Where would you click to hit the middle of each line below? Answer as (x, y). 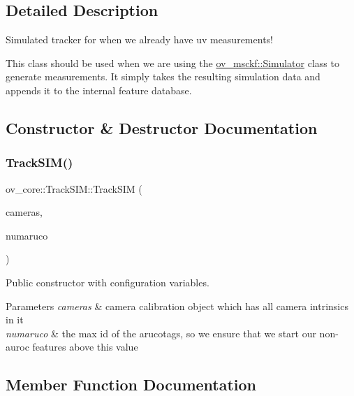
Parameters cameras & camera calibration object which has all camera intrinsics (177, 306)
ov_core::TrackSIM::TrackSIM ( (74, 188)
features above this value (85, 347)
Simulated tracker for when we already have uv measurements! (139, 39)
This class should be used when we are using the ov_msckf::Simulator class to (172, 63)
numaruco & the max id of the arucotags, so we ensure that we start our (161, 333)
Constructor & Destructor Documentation (162, 127)
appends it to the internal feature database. (99, 90)
